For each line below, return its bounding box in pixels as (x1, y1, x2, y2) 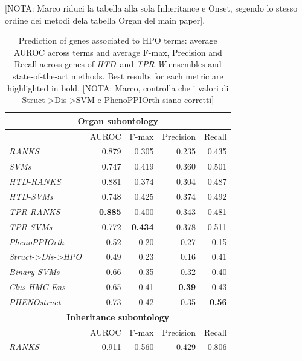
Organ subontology (77, 114, 159, 127)
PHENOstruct (9, 295, 61, 308)
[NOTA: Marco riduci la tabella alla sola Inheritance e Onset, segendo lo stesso (5, 2, 298, 14)
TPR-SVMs (9, 220, 53, 233)
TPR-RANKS (9, 205, 60, 217)
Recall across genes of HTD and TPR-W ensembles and (14, 58, 222, 70)
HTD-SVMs (9, 190, 53, 202)
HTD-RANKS (9, 175, 61, 188)
